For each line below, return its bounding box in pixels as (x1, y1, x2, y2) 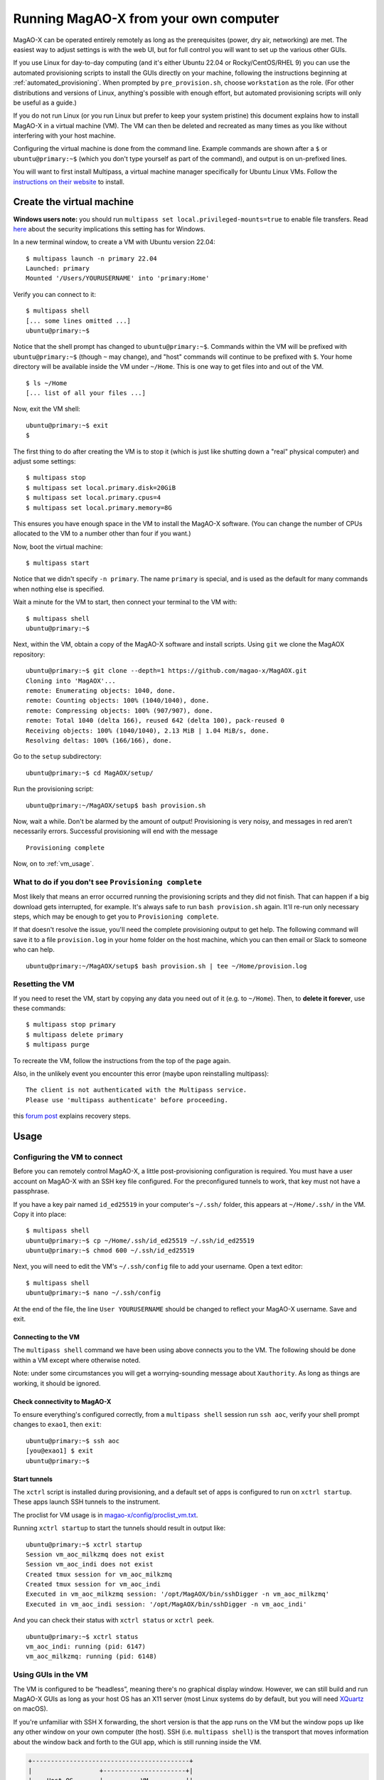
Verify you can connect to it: (13, 290, 96, 298)
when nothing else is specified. (13, 585, 105, 593)
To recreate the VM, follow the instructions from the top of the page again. (13, 1056, 231, 1064)
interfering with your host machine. (13, 132, 117, 140)
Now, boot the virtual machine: (13, 542, 103, 551)
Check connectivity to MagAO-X (13, 1397, 112, 1405)
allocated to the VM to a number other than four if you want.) (13, 529, 191, 538)
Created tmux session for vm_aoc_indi (26, 1581, 161, 1588)
